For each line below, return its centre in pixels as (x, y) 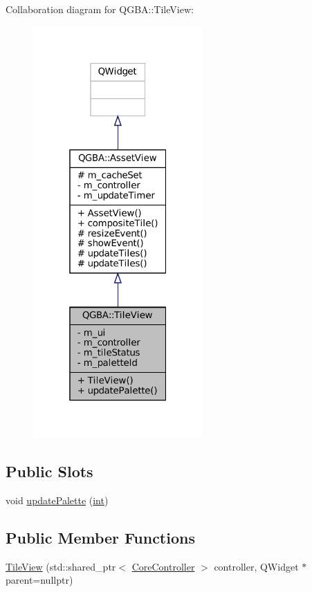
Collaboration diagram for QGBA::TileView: (100, 9)
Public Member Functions (100, 537)
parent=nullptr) (39, 580)
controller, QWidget (256, 566)
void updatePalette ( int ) (57, 500)
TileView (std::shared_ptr (61, 566)
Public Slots (49, 471)
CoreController (163, 566)
